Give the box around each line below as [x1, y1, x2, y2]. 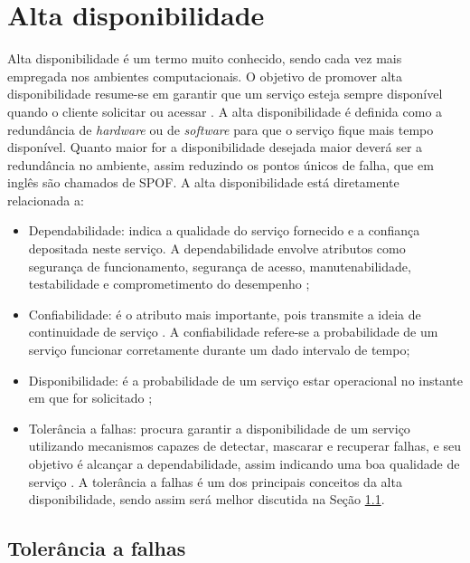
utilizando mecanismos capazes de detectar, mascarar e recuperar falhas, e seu [28, 436, 461, 455]
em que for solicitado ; [28, 388, 153, 407]
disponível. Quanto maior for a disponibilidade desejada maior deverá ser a [7, 138, 423, 157]
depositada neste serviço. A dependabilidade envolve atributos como [28, 239, 406, 258]
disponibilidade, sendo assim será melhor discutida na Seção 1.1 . [28, 490, 385, 509]
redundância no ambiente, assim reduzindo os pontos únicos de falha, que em [7, 155, 434, 174]
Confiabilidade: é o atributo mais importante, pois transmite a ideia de [28, 304, 421, 323]
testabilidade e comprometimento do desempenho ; [28, 274, 310, 293]
